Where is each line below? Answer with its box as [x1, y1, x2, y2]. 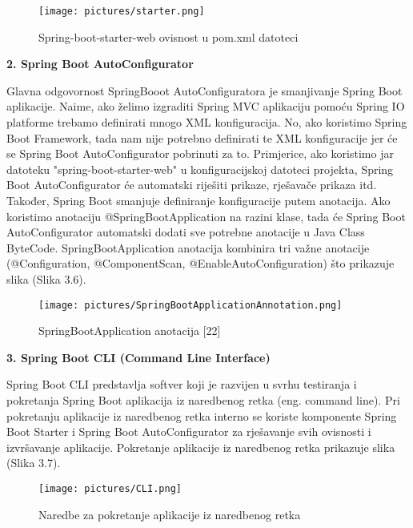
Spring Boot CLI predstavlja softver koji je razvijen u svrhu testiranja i [6, 376, 357, 393]
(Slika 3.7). [6, 454, 61, 471]
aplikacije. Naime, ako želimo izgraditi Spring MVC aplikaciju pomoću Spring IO [6, 98, 405, 115]
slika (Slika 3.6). [6, 270, 86, 287]
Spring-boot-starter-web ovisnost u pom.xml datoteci [38, 28, 299, 45]
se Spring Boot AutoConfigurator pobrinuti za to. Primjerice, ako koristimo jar [6, 145, 394, 162]
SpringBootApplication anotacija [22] [38, 322, 221, 339]
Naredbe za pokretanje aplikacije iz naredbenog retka [38, 506, 301, 522]
